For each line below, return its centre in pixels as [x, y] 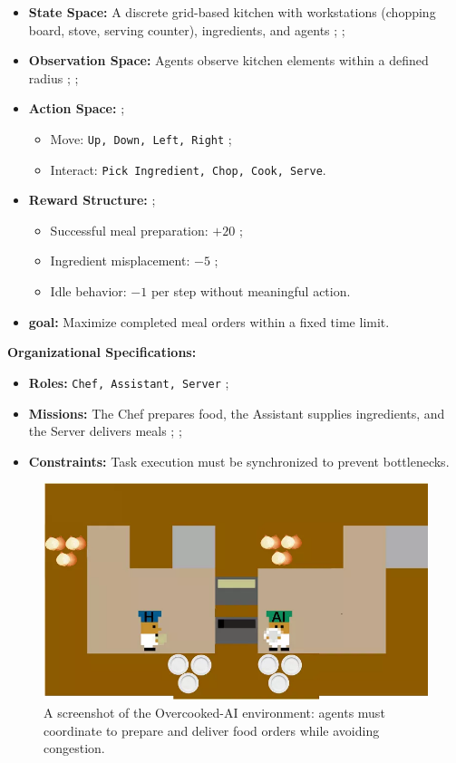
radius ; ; [53, 77]
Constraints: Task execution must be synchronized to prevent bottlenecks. [239, 461]
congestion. [74, 748]
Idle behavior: [88, 291]
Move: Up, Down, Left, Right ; [141, 138]
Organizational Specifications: [102, 352]
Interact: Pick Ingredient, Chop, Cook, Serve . [188, 169]
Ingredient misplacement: [120, 261]
